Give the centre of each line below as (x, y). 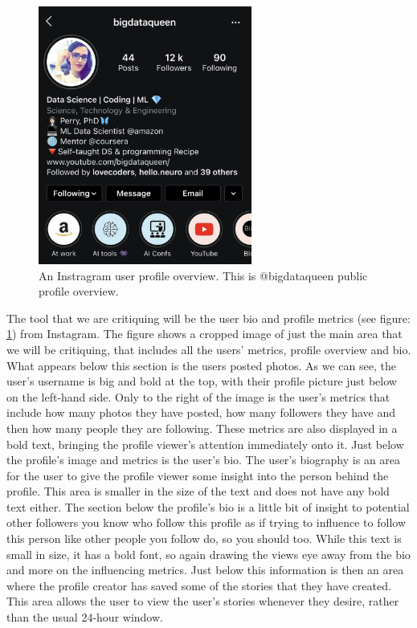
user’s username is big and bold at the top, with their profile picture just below (202, 381)
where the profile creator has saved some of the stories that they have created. (199, 585)
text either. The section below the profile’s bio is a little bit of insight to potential (208, 506)
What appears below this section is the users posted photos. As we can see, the (201, 365)
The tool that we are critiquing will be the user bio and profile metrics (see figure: (208, 318)
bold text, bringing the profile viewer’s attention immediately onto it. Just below (205, 444)
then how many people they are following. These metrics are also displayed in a (202, 428)
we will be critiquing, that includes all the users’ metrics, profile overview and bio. (209, 349)
